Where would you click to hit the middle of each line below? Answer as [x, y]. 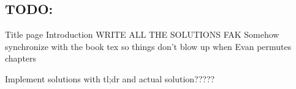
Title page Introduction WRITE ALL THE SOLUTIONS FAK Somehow [142, 34]
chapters [21, 58]
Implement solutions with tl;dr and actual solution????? [110, 78]
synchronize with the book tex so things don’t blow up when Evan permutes [148, 46]
